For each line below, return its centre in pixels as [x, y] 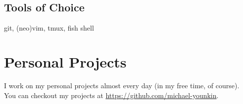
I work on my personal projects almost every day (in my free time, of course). [122, 85]
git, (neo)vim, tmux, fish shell [49, 28]
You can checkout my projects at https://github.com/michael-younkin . [111, 95]
